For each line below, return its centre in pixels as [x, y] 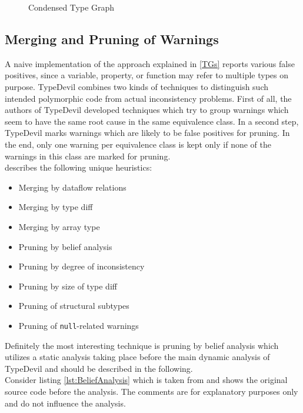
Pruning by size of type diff [68, 286]
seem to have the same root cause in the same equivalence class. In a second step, [152, 121]
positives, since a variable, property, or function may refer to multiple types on [147, 75]
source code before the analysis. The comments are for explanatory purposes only [151, 391]
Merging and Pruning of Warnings [112, 39]
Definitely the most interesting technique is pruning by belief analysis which [142, 345]
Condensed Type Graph [71, 7]
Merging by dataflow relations [72, 187]
